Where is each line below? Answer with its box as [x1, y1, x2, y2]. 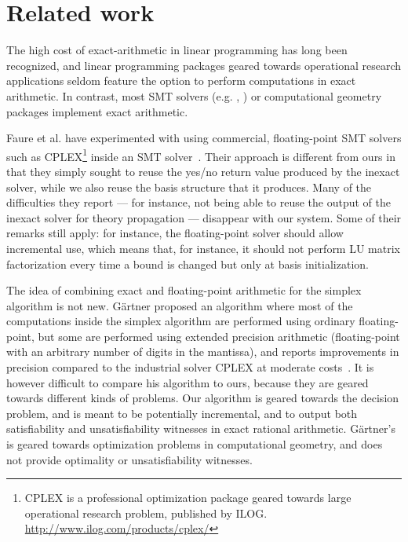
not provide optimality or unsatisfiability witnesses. [6, 451, 253, 467]
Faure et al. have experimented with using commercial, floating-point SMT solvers [6, 130, 402, 146]
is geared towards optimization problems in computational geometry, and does [6, 436, 383, 452]
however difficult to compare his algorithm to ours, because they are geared [6, 374, 369, 390]
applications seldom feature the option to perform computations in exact [6, 72, 356, 89]
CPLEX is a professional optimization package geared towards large [24, 489, 352, 506]
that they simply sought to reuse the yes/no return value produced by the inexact [6, 163, 400, 179]
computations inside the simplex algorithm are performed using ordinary [6, 313, 355, 329]
